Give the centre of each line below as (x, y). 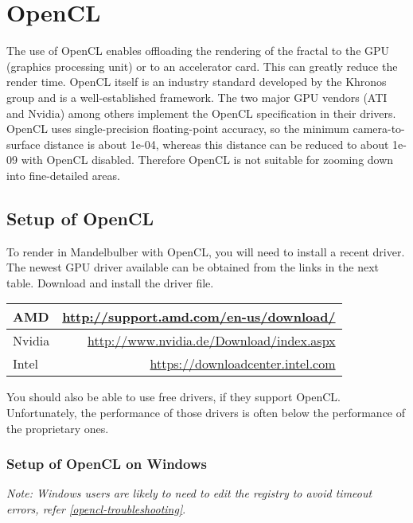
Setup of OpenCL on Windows (107, 464)
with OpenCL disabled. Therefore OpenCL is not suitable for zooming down (207, 160)
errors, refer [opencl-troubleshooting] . (96, 509)
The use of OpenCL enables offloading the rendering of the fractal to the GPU (198, 51)
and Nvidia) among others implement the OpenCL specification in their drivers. (201, 113)
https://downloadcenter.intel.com (243, 364)
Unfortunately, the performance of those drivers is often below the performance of (206, 413)
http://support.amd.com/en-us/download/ (199, 317)
